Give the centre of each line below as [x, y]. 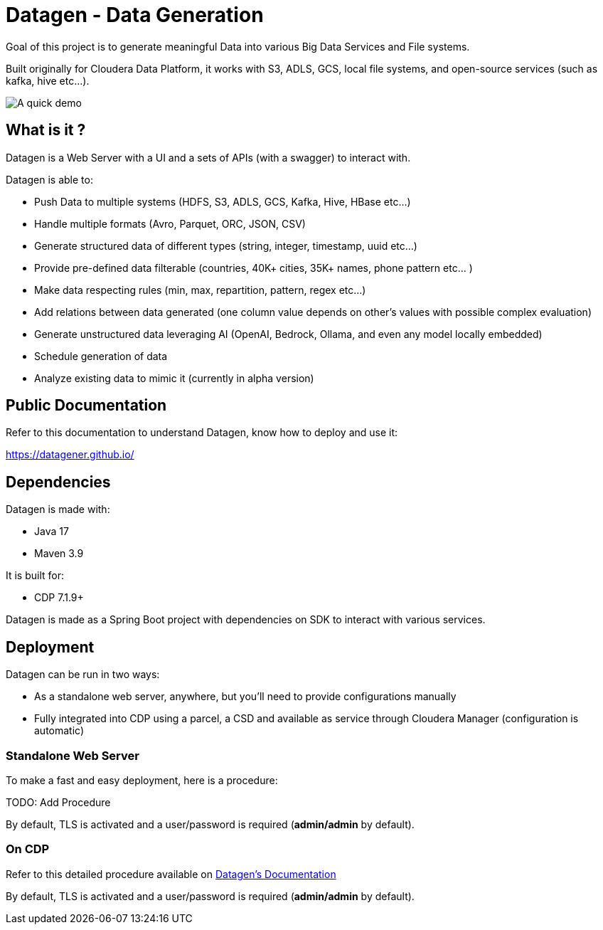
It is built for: [35, 576]
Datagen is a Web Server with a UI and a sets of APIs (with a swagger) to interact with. [208, 157]
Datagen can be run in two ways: [83, 675]
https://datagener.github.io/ [70, 455]
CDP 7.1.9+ [59, 598]
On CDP [28, 849]
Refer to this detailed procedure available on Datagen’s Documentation [171, 874]
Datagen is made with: [58, 509]
